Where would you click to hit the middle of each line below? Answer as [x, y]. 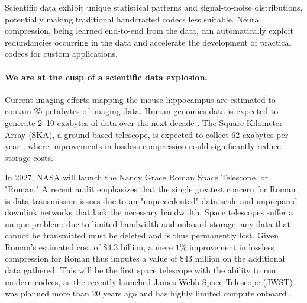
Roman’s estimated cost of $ [56, 246]
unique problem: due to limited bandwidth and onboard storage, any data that [148, 223]
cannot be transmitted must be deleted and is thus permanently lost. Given [142, 235]
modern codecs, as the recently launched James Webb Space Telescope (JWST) [149, 281]
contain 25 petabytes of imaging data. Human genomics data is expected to [142, 111]
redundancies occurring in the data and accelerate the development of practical [148, 42]
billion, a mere [147, 246]
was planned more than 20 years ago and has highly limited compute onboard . [148, 293]
